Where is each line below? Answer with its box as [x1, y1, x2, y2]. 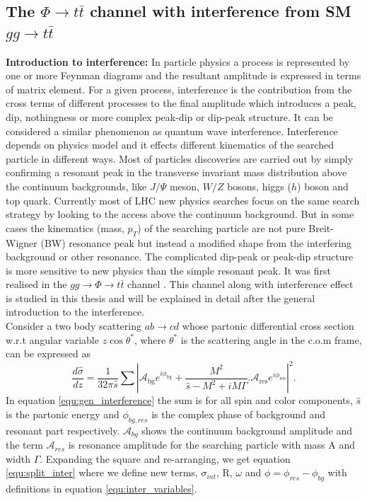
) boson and [297, 178, 349, 193]
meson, [169, 178, 200, 193]
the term [6, 437, 43, 452]
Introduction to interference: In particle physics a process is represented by [6, 54, 350, 69]
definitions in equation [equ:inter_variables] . [6, 481, 197, 496]
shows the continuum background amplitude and [141, 422, 353, 437]
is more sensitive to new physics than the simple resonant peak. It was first [6, 263, 332, 277]
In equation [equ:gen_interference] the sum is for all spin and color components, [6, 393, 353, 408]
